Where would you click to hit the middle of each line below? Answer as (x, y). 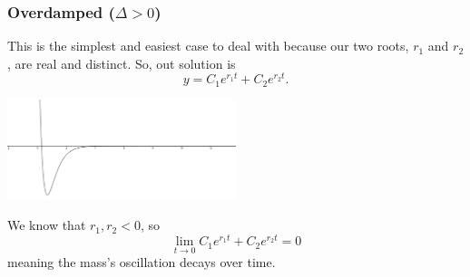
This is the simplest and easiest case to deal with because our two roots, (208, 46)
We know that (47, 225)
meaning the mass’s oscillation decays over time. (142, 262)
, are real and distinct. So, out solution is (122, 63)
